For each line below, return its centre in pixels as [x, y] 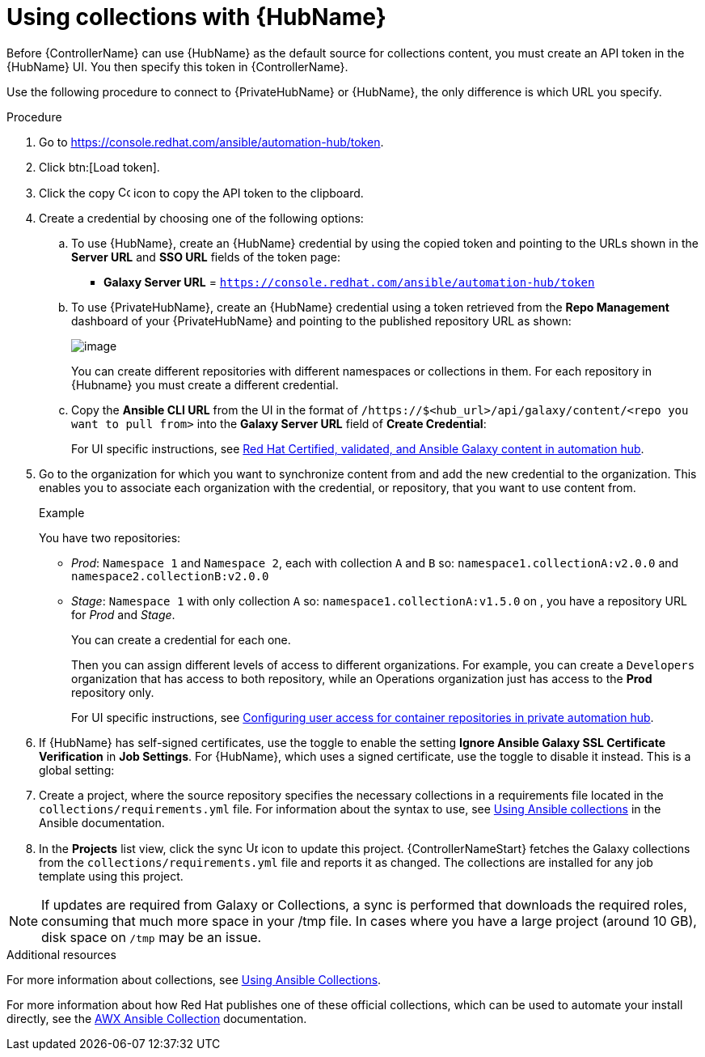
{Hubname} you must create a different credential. [205, 384]
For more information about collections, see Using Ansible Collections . [194, 979]
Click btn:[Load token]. [99, 167]
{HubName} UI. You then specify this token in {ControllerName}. [177, 66]
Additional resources [61, 954]
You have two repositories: [110, 537]
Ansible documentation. [102, 822]
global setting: [77, 770]
